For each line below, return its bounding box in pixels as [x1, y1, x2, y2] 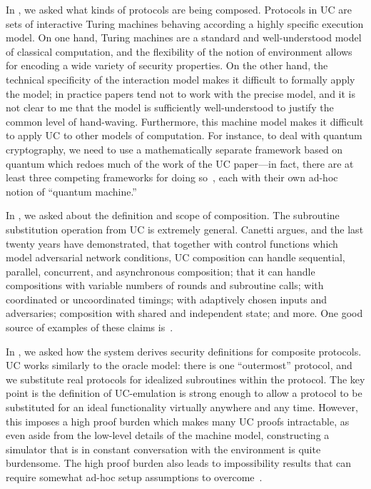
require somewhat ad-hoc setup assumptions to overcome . [6, 470, 263, 484]
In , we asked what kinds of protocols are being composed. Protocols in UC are [6, 2, 352, 16]
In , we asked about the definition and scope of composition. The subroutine [6, 208, 340, 223]
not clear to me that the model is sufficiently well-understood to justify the [6, 100, 334, 115]
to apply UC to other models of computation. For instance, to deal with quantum [6, 128, 362, 143]
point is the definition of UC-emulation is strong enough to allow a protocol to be [6, 385, 362, 400]
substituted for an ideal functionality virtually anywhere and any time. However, [6, 400, 358, 415]
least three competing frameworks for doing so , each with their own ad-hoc [6, 170, 338, 185]
